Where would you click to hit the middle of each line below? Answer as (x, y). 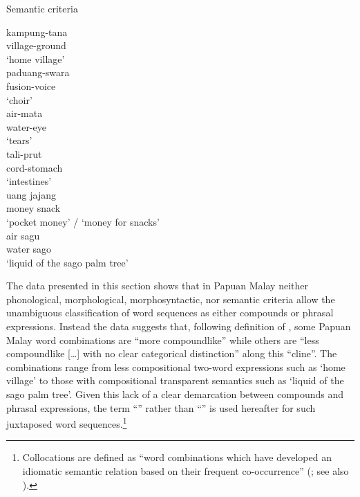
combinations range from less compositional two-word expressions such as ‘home (176, 367)
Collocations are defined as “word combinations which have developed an (177, 457)
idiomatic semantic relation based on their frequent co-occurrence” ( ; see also (186, 471)
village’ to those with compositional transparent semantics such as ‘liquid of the (175, 380)
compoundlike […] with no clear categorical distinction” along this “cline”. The (172, 353)
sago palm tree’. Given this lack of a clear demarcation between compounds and (175, 394)
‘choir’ (19, 99)
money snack (34, 208)
